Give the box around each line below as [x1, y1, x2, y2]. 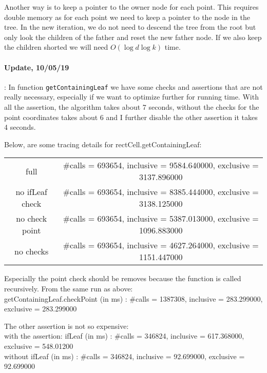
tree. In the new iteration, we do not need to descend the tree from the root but [4, 22, 256, 32]
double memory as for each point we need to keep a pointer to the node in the [4, 11, 250, 22]
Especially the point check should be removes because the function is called [4, 273, 241, 284]
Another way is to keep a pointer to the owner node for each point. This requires [4, 2, 259, 12]
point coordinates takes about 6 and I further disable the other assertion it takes [4, 111, 258, 122]
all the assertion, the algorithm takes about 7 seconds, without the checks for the [4, 102, 259, 112]
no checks [14, 245, 49, 257]
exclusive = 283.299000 [4, 303, 77, 314]
